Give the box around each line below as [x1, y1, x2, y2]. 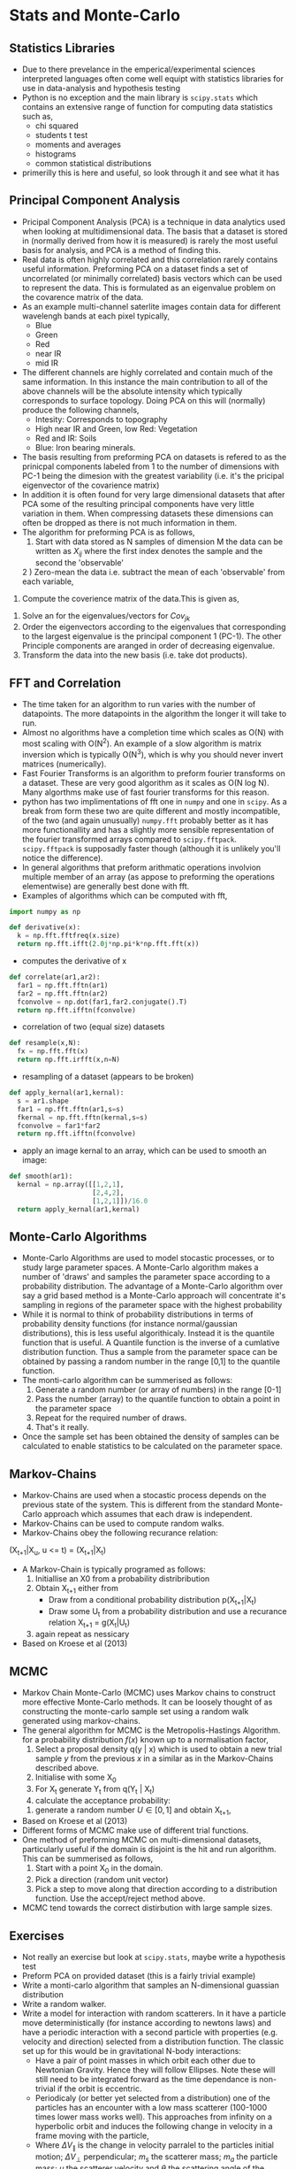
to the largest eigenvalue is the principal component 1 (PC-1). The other [21, 631, 282, 642]
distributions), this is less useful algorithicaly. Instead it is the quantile [21, 1328, 276, 1339]
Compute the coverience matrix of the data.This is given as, [21, 593, 240, 604]
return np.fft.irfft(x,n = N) [17, 1055, 121, 1065]
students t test [34, 130, 88, 140]
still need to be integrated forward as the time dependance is [34, 2074, 258, 2085]
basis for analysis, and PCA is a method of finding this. [21, 244, 221, 255]
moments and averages [34, 139, 122, 150]
